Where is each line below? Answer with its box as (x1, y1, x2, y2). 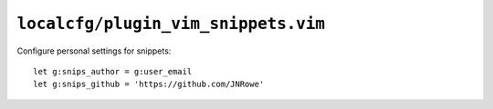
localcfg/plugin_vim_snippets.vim (16, 14, 326, 34)
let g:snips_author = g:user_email (33, 66, 193, 76)
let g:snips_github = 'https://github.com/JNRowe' (33, 79, 265, 90)
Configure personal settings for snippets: (16, 45, 172, 56)
